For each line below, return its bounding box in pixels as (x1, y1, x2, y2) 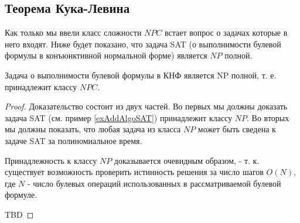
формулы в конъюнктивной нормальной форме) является (5, 49, 207, 61)
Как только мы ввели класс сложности (5, 26, 142, 39)
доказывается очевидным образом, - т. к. (114, 154, 260, 166)
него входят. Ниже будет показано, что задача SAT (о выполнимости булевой (5, 37, 281, 50)
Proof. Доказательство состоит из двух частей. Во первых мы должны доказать (5, 100, 288, 112)
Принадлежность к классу (5, 154, 97, 166)
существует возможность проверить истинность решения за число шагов (5, 166, 264, 178)
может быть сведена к (197, 123, 276, 135)
